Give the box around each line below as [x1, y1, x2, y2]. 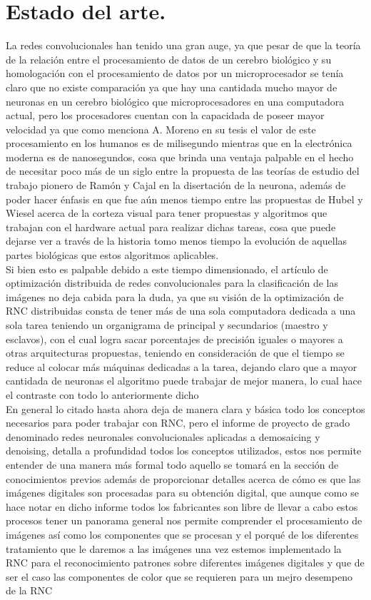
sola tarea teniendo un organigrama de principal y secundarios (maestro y [6, 317, 328, 332]
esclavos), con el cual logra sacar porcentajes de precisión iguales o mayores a [6, 331, 343, 346]
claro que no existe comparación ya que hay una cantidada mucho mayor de [6, 79, 337, 94]
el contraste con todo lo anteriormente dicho [6, 387, 199, 402]
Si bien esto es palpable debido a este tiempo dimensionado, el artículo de [6, 261, 328, 276]
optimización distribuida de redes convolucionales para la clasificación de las [6, 275, 339, 290]
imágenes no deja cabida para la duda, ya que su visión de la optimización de [6, 289, 344, 304]
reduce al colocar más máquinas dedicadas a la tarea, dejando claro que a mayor [6, 359, 357, 374]
